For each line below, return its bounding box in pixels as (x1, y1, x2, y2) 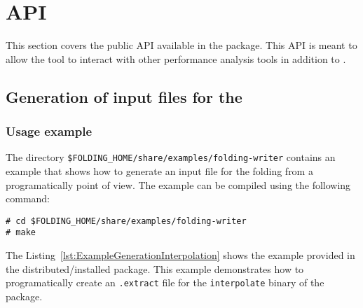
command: (6, 191, 50, 206)
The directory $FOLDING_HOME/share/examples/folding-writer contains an (6, 150, 336, 164)
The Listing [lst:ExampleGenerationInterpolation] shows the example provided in (6, 248, 355, 262)
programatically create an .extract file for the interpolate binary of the (6, 275, 324, 290)
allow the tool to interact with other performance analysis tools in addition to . (6, 51, 346, 66)
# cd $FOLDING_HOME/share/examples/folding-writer (6, 216, 247, 226)
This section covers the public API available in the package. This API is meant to (6, 38, 357, 52)
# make (6, 227, 36, 238)
